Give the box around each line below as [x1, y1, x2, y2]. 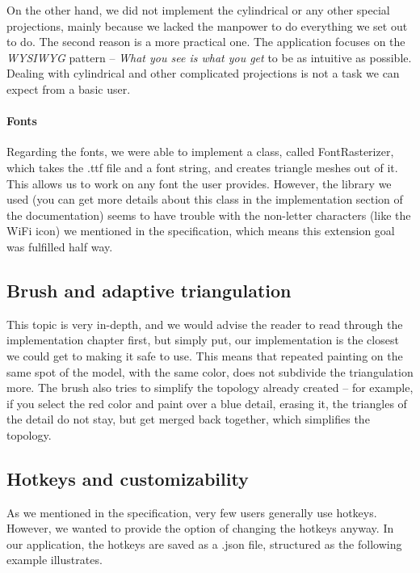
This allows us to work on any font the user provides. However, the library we [6, 175, 392, 192]
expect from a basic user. [6, 80, 131, 97]
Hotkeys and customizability [6, 466, 249, 491]
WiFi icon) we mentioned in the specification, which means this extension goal [6, 222, 395, 239]
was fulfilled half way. [6, 238, 113, 255]
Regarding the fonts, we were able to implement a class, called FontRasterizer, [6, 143, 394, 160]
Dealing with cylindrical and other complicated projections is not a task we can [6, 65, 400, 82]
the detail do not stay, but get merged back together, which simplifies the [6, 411, 370, 428]
